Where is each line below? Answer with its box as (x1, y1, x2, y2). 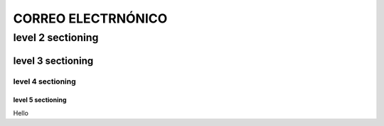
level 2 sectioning (13, 31, 99, 44)
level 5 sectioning (13, 96, 67, 104)
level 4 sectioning (13, 76, 76, 86)
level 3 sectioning (13, 55, 94, 67)
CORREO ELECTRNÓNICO (13, 11, 168, 26)
